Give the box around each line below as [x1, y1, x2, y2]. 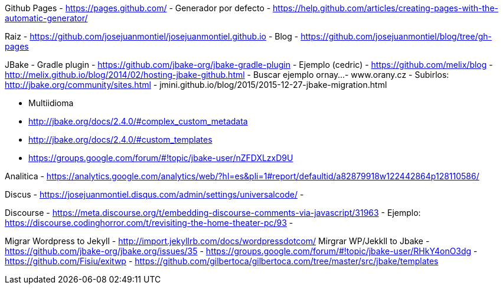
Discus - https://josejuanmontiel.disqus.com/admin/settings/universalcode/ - [5, 189, 304, 199]
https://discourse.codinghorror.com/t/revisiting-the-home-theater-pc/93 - [5, 218, 293, 228]
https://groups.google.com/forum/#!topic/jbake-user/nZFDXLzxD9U [28, 153, 293, 163]
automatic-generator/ [5, 13, 88, 23]
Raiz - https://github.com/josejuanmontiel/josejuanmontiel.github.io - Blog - [5, 31, 299, 41]
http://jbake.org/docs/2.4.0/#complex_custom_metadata [28, 116, 248, 126]
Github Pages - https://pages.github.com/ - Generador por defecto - [5, 3, 271, 13]
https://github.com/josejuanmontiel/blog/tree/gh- [301, 31, 492, 41]
